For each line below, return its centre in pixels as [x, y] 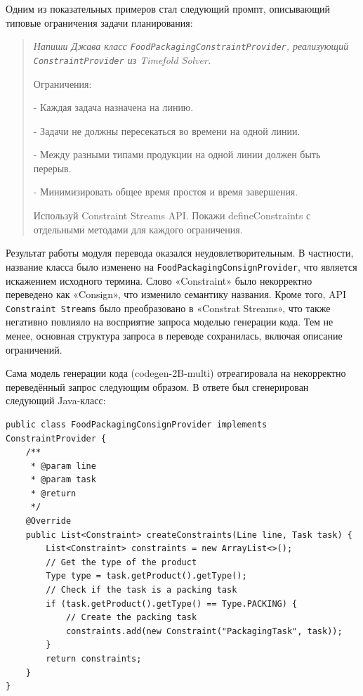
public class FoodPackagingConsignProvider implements [137, 424]
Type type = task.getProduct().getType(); [146, 576]
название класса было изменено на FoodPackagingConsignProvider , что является [181, 266]
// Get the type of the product [121, 562]
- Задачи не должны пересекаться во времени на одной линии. [167, 130]
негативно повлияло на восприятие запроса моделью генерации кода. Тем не [170, 322]
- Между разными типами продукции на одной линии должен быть [177, 154]
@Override [48, 521]
